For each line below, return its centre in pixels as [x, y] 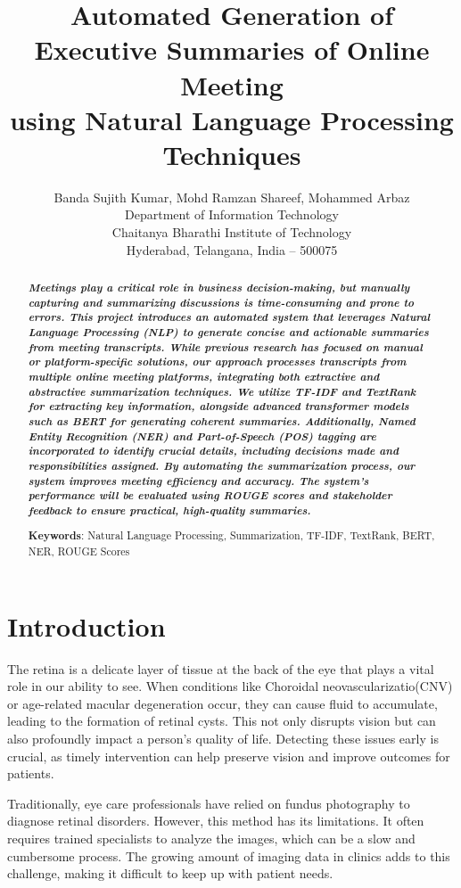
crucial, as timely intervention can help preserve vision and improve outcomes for [229, 756]
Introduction [86, 625]
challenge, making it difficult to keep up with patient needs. [170, 873]
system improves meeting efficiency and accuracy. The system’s [198, 480]
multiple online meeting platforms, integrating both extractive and [204, 376]
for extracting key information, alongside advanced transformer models [218, 406]
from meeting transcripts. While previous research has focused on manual [225, 346]
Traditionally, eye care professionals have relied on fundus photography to [209, 803]
